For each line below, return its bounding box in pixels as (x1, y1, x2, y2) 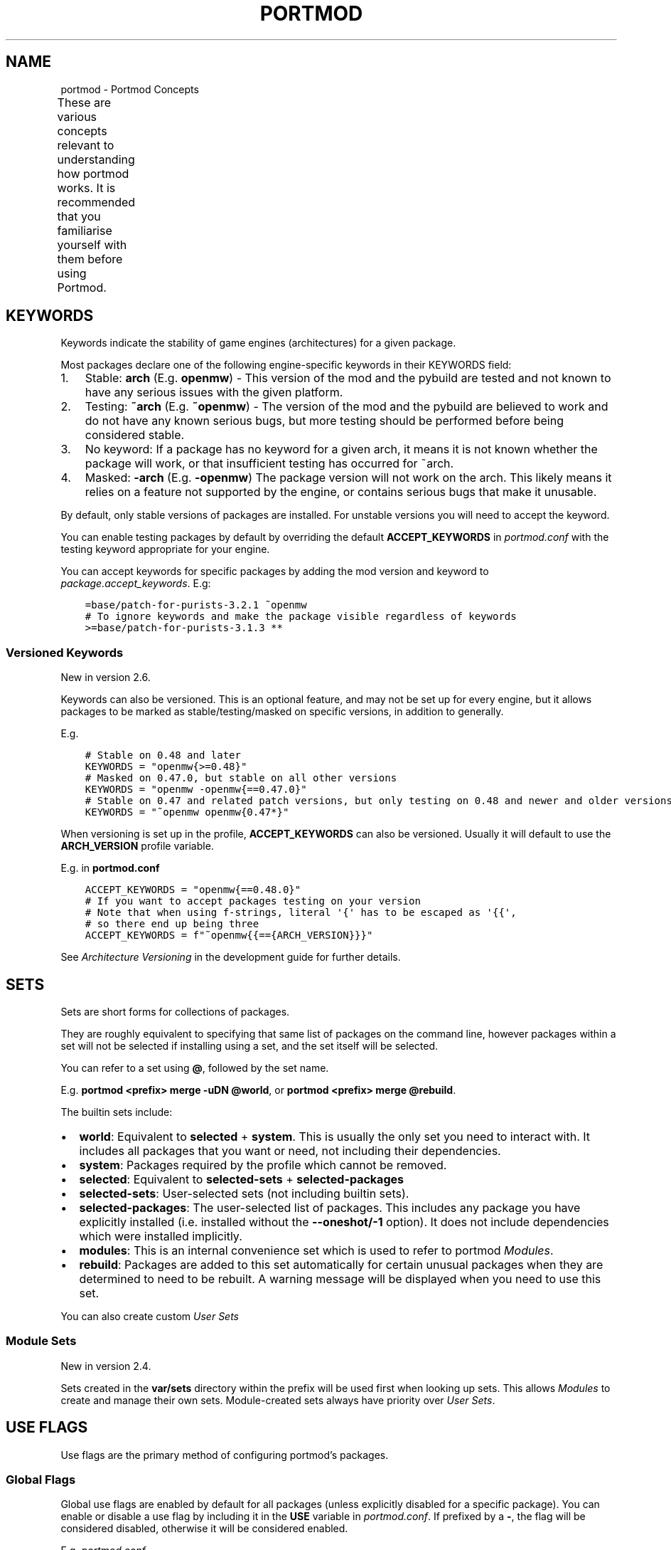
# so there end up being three (85, 918, 259, 930)
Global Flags (6, 1472, 76, 1487)
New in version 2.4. (60, 1359, 151, 1372)
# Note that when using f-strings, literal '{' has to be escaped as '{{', (85, 907, 517, 919)
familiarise (57, 223, 112, 238)
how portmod (57, 166, 129, 181)
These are (57, 95, 112, 110)
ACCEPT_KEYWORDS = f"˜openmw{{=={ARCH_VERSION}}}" (85, 929, 373, 942)
